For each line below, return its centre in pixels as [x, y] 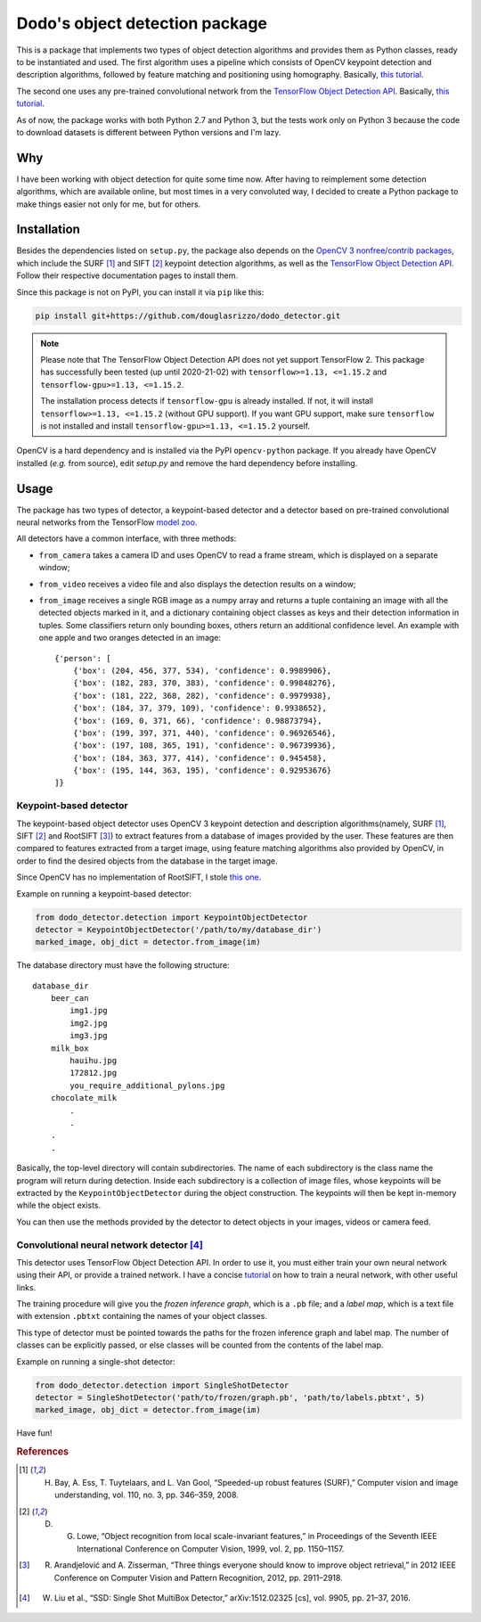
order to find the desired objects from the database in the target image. [147, 861]
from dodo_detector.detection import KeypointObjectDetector [171, 917]
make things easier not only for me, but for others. [109, 204]
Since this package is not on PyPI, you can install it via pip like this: [140, 292]
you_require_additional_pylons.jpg [147, 1085]
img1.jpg [89, 1011]
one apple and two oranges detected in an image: [130, 638]
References [43, 1452]
